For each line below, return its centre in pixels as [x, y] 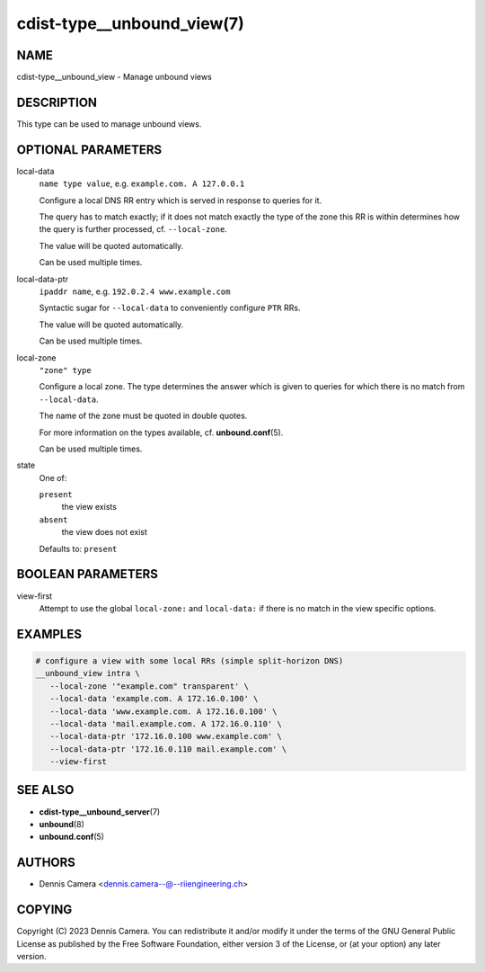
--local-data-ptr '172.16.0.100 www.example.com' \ [166, 736]
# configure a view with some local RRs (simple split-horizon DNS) [190, 660]
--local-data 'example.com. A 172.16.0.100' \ [154, 699]
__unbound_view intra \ [88, 673]
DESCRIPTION [57, 102]
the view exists [89, 507]
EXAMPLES [49, 634]
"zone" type [65, 370]
